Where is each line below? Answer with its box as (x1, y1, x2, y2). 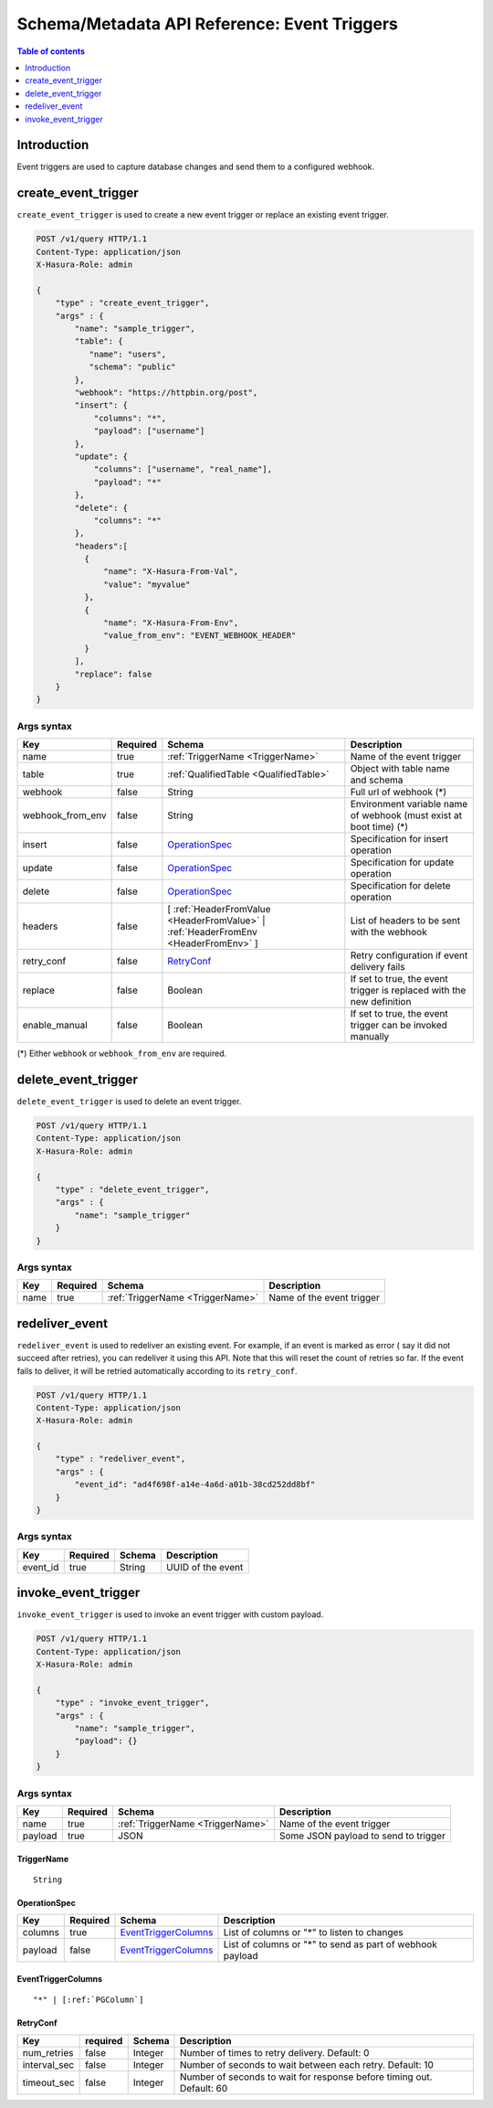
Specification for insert (350, 833, 449, 846)
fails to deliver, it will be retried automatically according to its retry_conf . (16, 1365, 298, 1376)
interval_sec (22, 2058, 75, 2071)
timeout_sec (22, 2076, 75, 2089)
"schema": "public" (89, 362, 177, 372)
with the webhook (350, 926, 428, 939)
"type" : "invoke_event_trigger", (55, 1698, 210, 1709)
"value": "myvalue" (103, 579, 191, 590)
